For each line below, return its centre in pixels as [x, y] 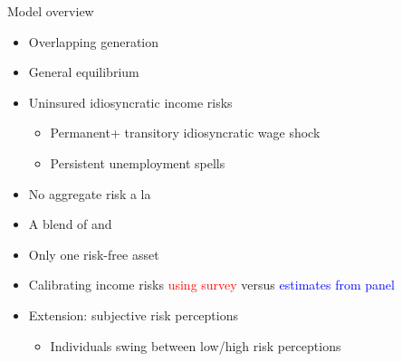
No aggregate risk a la [90, 193]
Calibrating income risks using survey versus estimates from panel [211, 285]
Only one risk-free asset [94, 254]
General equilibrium [84, 72]
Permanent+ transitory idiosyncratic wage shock [185, 133]
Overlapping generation [94, 41]
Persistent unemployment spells [138, 162]
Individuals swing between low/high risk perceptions [196, 345]
